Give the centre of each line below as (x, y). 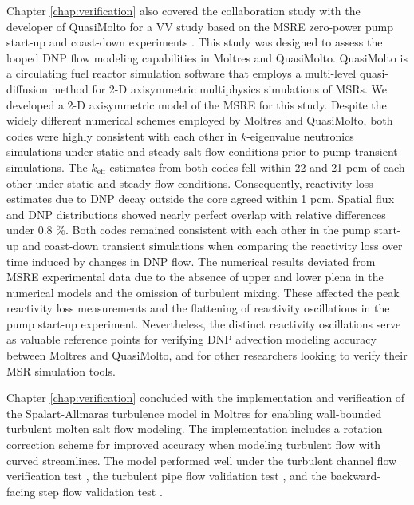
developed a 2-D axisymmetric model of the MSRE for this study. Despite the (197, 104)
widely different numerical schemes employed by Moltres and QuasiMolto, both (200, 120)
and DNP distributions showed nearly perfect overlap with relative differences (196, 214)
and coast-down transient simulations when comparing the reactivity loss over (213, 245)
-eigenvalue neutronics (300, 135)
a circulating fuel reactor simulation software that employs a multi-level (181, 73)
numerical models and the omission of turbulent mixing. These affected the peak (203, 292)
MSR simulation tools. (61, 370)
